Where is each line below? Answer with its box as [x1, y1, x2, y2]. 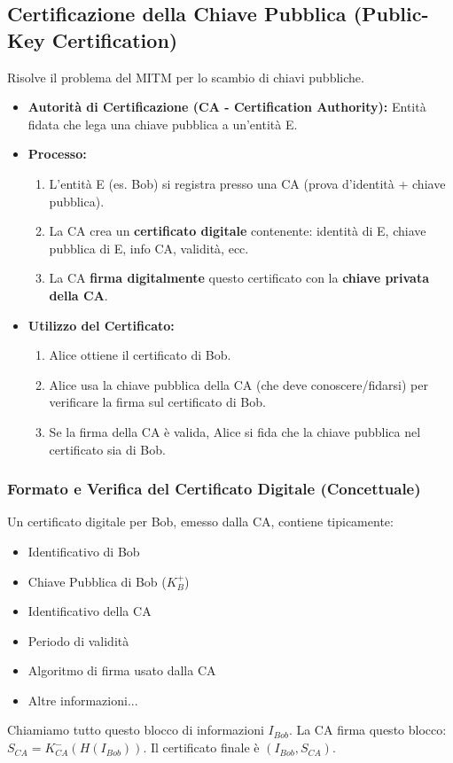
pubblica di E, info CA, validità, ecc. [49, 238, 249, 257]
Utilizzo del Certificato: [27, 315, 175, 334]
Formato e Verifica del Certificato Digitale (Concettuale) [7, 478, 421, 500]
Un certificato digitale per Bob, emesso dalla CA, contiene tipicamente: [7, 512, 394, 531]
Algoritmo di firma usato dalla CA [27, 661, 216, 680]
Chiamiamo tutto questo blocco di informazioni [7, 720, 264, 739]
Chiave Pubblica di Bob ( [27, 572, 167, 590]
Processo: [27, 144, 87, 163]
